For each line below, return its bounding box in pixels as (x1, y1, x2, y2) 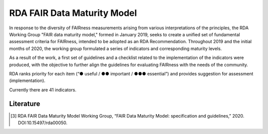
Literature (9, 100, 41, 108)
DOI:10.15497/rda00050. (18, 120, 68, 126)
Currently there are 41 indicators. (9, 87, 77, 93)
